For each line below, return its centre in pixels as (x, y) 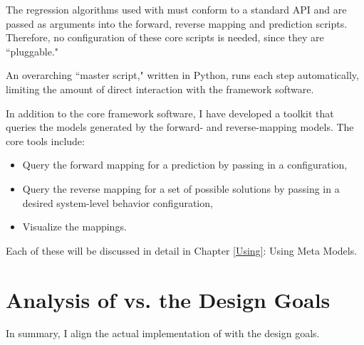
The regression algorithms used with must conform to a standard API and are (176, 9)
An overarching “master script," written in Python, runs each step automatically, (182, 75)
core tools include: (45, 140)
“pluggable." (32, 51)
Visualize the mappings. (74, 227)
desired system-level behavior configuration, (118, 202)
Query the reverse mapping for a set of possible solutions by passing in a (181, 188)
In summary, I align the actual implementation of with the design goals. (163, 333)
